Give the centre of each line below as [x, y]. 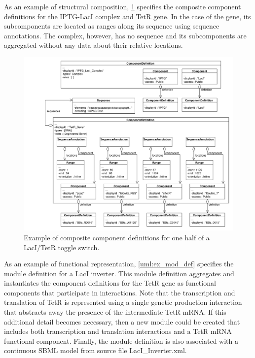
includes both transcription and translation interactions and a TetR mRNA [118, 331]
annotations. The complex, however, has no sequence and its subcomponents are [125, 35]
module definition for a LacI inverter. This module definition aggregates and [119, 273]
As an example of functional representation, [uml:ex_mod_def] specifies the [119, 264]
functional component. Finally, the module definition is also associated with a [121, 341]
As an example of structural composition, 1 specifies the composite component [123, 6]
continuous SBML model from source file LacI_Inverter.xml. [95, 350]
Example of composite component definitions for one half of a [117, 237]
